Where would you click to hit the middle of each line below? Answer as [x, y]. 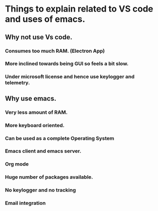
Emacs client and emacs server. [43, 151]
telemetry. [18, 83]
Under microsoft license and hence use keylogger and [70, 77]
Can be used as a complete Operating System [60, 138]
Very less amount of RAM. [36, 112]
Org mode [17, 164]
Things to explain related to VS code [79, 9]
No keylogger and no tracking [41, 190]
